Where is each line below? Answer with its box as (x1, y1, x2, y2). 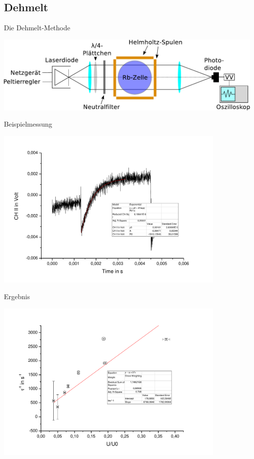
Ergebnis (4, 291, 30, 302)
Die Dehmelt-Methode (4, 22, 70, 33)
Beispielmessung (4, 119, 52, 129)
